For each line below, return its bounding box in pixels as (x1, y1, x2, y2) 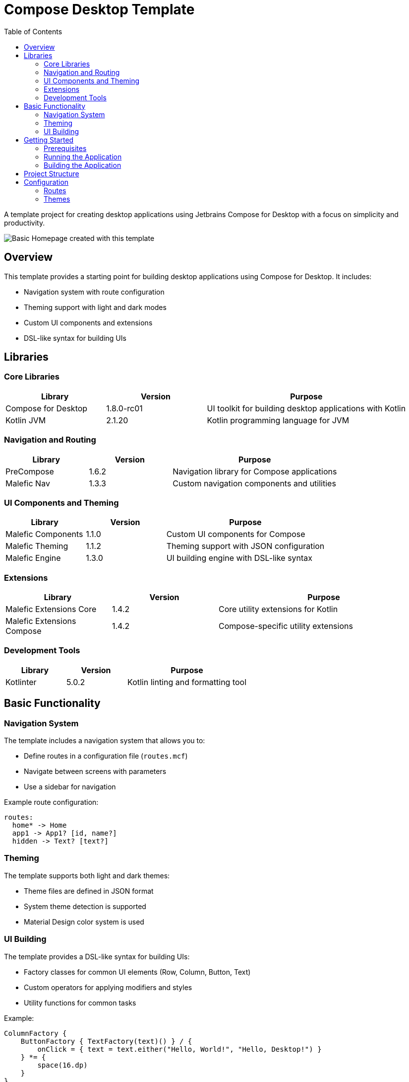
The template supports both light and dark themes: (4, 871, 170, 880)
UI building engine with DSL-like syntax (166, 553, 313, 563)
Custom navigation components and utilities (173, 478, 336, 488)
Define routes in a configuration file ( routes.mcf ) (24, 752, 188, 761)
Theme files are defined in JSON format (24, 886, 154, 895)
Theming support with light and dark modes (24, 303, 167, 311)
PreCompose (5, 466, 54, 476)
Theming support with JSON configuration (166, 541, 325, 551)
